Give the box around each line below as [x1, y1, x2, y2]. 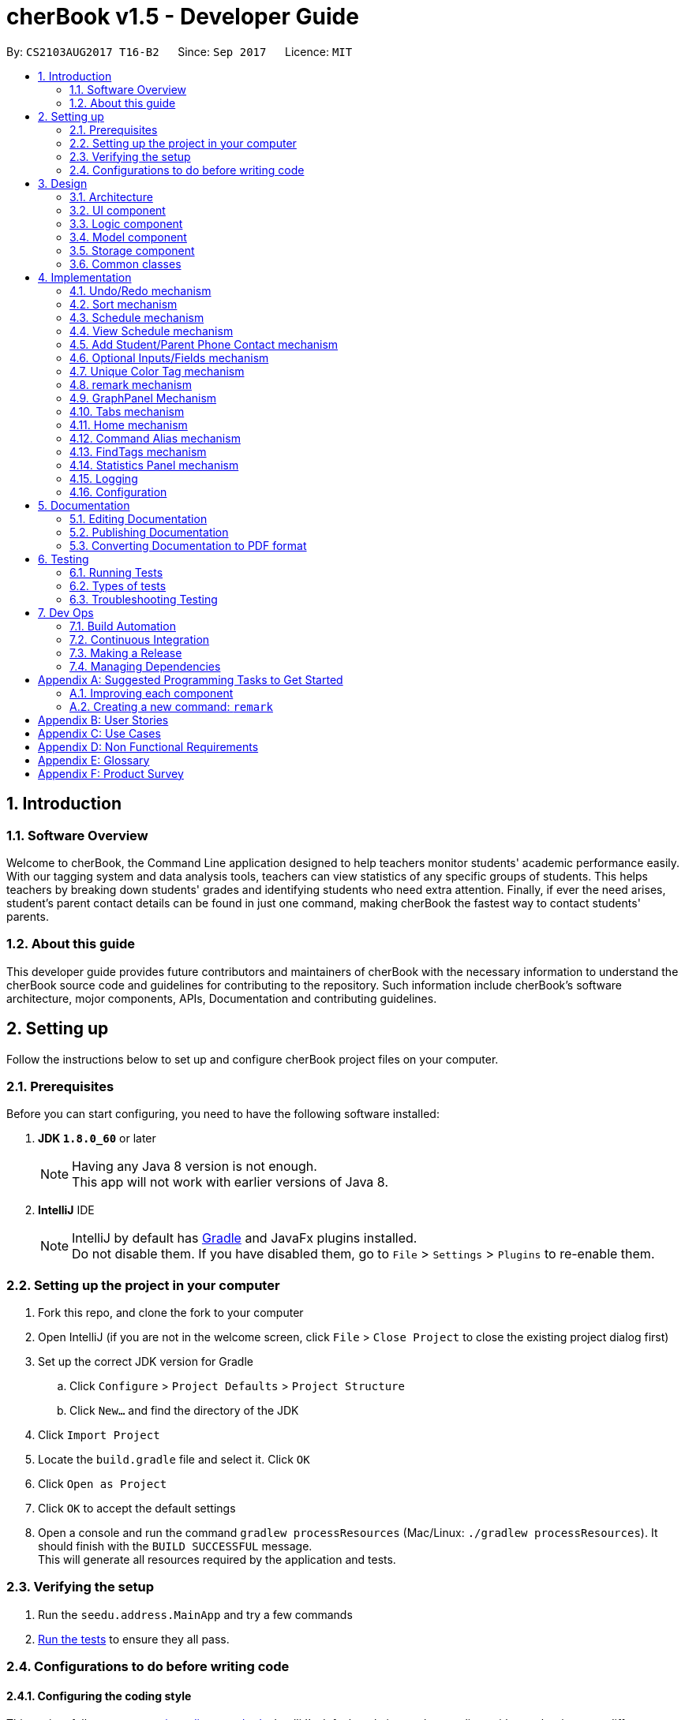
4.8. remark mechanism [69, 377, 192, 391]
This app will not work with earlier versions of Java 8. [72, 1174, 388, 1191]
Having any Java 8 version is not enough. [72, 1158, 317, 1175]
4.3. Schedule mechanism [69, 310, 204, 324]
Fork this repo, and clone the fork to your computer [38, 1306, 304, 1320]
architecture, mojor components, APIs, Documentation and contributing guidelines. [6, 991, 437, 1005]
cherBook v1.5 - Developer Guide [6, 3, 359, 30]
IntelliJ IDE [38, 1203, 95, 1217]
